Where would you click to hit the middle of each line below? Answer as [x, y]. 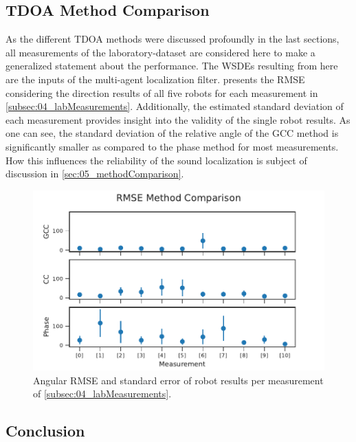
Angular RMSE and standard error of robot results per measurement [178, 380]
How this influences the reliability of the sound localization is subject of [156, 160]
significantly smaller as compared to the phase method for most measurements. [172, 146]
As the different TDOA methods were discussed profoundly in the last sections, [173, 39]
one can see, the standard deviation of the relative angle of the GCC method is [172, 133]
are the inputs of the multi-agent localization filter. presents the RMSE [155, 79]
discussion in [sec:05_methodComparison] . [95, 174]
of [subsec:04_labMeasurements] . [102, 394]
